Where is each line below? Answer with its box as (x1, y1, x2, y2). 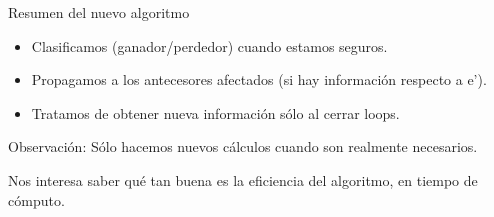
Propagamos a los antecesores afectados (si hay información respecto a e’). (31, 69, 487, 90)
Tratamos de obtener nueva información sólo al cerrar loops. (31, 102, 400, 123)
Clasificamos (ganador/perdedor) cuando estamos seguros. (31, 35, 388, 56)
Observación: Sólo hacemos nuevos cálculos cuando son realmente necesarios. (8, 136, 478, 157)
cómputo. (8, 189, 65, 210)
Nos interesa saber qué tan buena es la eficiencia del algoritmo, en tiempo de (8, 169, 478, 190)
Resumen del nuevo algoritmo (8, 2, 190, 22)
